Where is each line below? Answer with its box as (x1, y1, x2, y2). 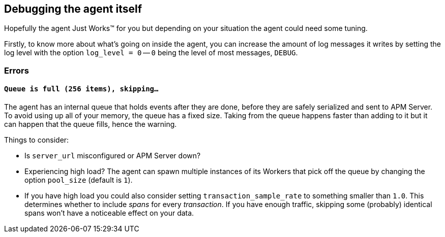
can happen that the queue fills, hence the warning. (4, 120, 177, 129)
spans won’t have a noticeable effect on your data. (24, 209, 194, 218)
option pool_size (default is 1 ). (24, 176, 133, 185)
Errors (4, 65, 29, 76)
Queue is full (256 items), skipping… (4, 85, 159, 93)
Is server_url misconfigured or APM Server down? (24, 151, 201, 160)
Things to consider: (4, 136, 69, 145)
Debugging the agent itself (4, 3, 142, 15)
